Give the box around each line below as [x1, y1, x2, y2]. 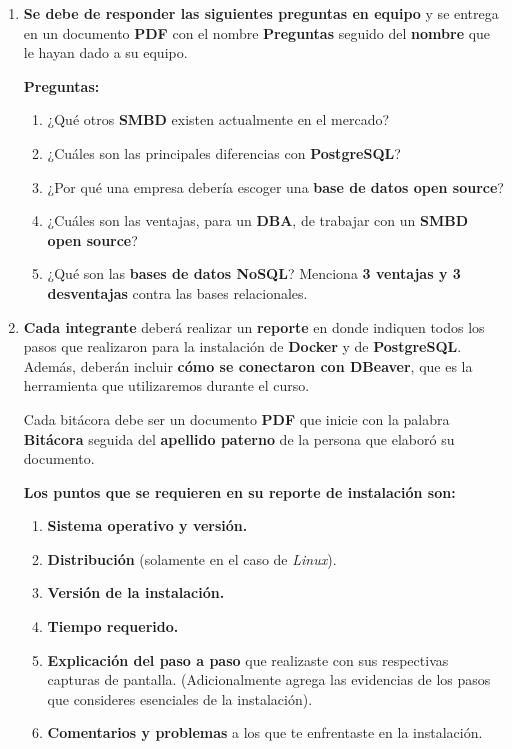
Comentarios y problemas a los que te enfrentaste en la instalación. [47, 722, 483, 743]
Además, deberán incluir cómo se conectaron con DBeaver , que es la [23, 355, 473, 376]
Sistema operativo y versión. [47, 515, 248, 536]
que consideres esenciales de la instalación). [47, 688, 313, 709]
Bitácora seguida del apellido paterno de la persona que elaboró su [23, 428, 455, 449]
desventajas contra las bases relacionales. [47, 282, 308, 303]
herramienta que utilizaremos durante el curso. [23, 375, 310, 396]
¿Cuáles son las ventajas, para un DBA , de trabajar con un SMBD [47, 210, 469, 231]
